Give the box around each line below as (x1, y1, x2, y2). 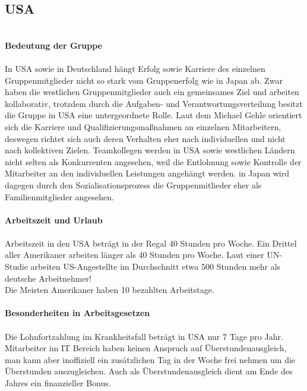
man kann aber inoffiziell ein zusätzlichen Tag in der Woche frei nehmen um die (5, 353, 296, 365)
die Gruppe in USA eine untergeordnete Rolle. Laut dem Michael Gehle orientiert (5, 109, 302, 121)
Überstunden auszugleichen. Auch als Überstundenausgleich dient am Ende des (5, 365, 293, 377)
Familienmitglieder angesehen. (5, 190, 114, 203)
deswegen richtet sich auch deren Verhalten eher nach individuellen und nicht (5, 132, 286, 144)
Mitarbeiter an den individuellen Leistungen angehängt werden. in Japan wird (5, 167, 290, 179)
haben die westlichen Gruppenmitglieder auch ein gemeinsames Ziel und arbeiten (5, 86, 299, 98)
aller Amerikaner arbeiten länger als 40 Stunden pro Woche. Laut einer (5, 248, 264, 261)
